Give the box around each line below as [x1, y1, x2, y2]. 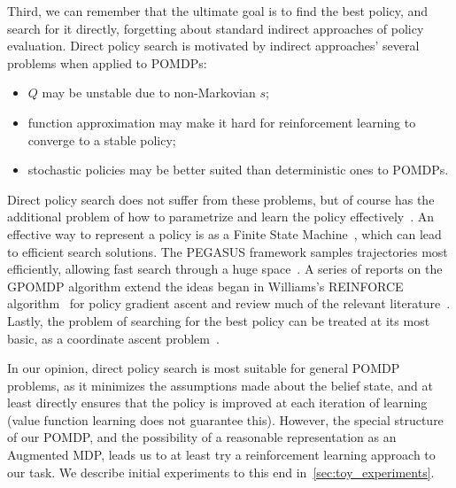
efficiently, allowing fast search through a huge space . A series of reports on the [7, 259, 443, 278]
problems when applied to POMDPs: [7, 53, 207, 72]
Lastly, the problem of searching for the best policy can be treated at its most [7, 311, 430, 329]
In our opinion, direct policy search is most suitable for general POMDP [7, 359, 400, 377]
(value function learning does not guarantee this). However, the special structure [7, 410, 444, 429]
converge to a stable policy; [27, 130, 176, 149]
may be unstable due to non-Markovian [42, 83, 256, 102]
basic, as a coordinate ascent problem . [7, 329, 220, 347]
